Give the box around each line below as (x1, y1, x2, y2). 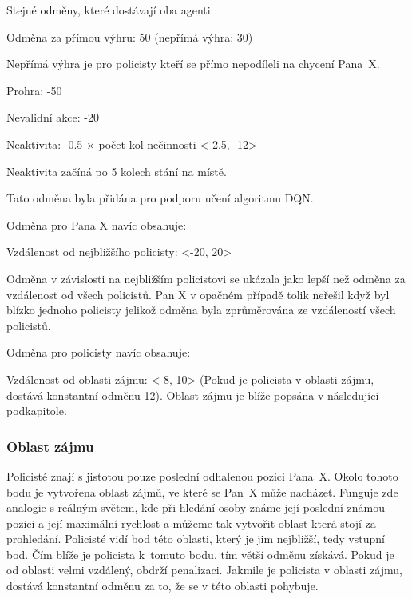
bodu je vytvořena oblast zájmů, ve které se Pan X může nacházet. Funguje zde (6, 483, 398, 500)
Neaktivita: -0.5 (6, 135, 83, 152)
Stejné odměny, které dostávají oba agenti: (6, 2, 214, 18)
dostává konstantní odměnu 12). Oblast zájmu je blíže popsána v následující (6, 386, 379, 403)
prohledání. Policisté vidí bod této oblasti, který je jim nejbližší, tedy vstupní (6, 530, 385, 547)
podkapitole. (6, 402, 67, 419)
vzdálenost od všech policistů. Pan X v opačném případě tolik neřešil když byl (6, 286, 390, 302)
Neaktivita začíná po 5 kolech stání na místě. (6, 162, 227, 179)
